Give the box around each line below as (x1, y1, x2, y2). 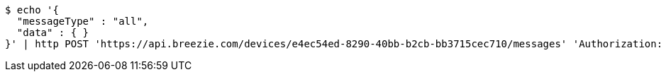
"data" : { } (16, 27, 89, 38)
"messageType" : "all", (16, 16, 149, 27)
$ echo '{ (5, 4, 59, 16)
